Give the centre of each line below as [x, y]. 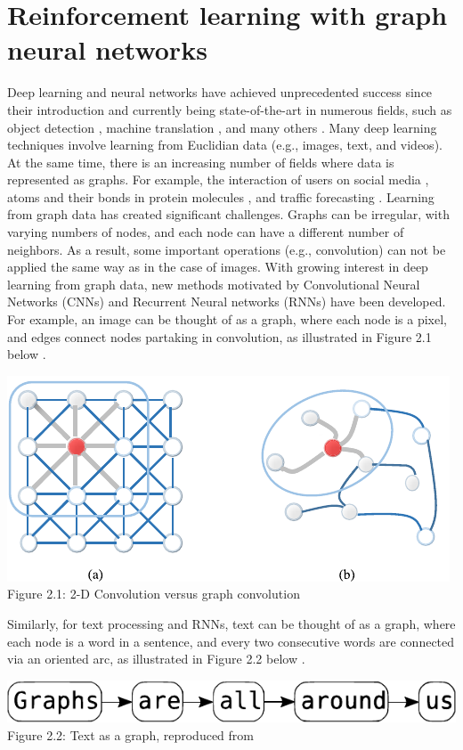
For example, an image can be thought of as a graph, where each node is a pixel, [227, 319]
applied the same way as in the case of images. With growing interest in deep [218, 267]
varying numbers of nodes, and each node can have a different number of [206, 232]
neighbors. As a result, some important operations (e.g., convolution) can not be [227, 249]
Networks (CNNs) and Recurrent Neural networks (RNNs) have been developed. [227, 302]
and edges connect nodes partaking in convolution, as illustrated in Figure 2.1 [219, 336]
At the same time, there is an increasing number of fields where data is [201, 162]
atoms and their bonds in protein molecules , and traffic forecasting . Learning [221, 196]
